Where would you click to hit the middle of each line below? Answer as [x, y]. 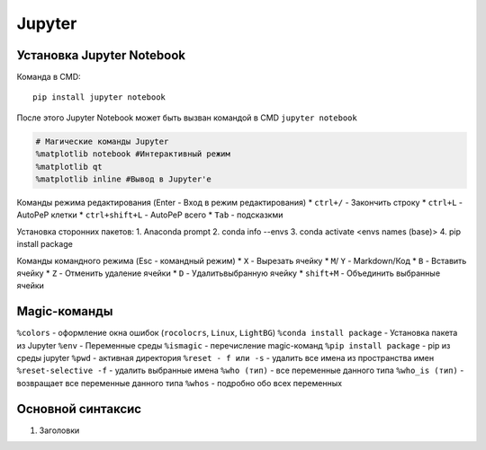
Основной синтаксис [79, 409]
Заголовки [59, 430]
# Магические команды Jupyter [102, 141]
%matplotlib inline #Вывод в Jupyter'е [123, 179]
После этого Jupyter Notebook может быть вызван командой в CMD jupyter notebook [187, 118]
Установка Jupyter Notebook [101, 55]
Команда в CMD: [49, 77]
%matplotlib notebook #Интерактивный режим [133, 154]
